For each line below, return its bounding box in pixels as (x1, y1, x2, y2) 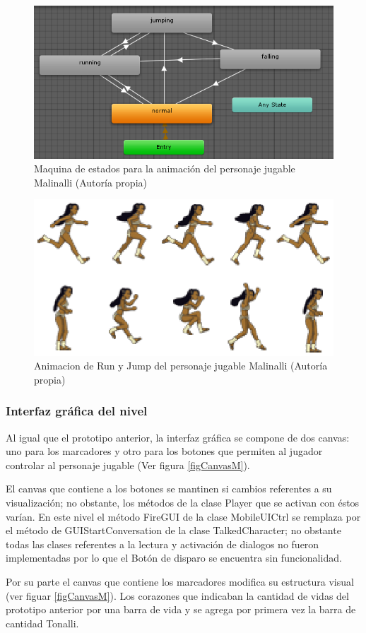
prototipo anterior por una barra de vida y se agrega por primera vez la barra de (6, 602, 356, 617)
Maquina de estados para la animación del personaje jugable (34, 161, 295, 176)
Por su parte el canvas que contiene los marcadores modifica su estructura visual (6, 574, 354, 588)
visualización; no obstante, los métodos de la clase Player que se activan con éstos (6, 495, 360, 509)
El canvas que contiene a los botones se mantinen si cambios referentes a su (6, 481, 332, 496)
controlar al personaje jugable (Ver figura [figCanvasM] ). (6, 457, 250, 472)
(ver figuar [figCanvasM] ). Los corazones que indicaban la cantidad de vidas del (6, 588, 349, 603)
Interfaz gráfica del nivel (6, 402, 148, 420)
